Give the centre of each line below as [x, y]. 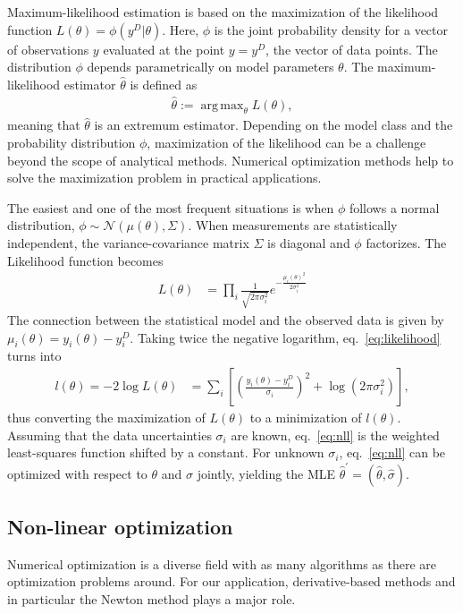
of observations [48, 49]
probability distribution [72, 143]
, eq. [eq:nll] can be [392, 452]
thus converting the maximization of [106, 418]
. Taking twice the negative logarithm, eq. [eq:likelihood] [285, 337]
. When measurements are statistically [293, 225]
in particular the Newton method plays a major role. [152, 598]
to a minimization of [306, 418]
